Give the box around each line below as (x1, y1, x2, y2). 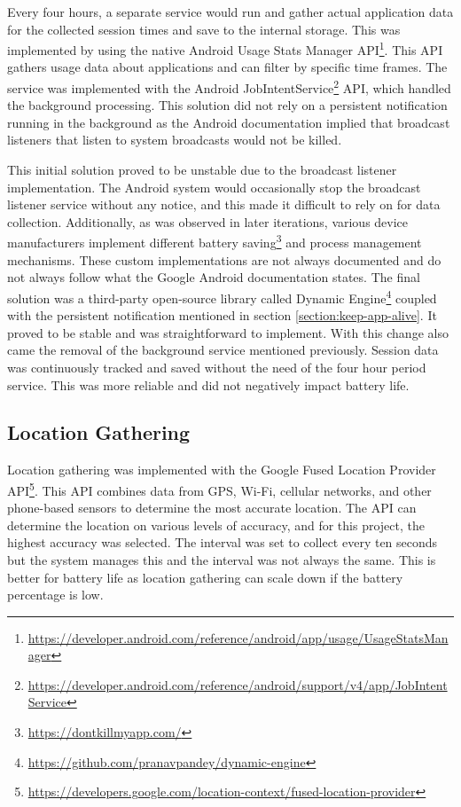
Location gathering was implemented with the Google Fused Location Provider (7, 460, 436, 479)
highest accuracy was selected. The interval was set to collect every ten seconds (7, 533, 438, 552)
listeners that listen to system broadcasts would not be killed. (7, 130, 342, 149)
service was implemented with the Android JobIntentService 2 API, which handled (7, 76, 451, 97)
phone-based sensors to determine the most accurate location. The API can (7, 498, 417, 517)
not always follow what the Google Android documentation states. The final (7, 268, 420, 286)
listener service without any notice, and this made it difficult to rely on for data (7, 195, 441, 214)
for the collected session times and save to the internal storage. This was (7, 20, 401, 38)
